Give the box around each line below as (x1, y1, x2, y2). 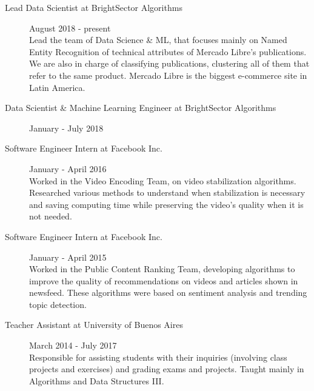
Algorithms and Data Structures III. (29, 374, 164, 387)
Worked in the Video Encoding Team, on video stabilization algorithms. (29, 174, 296, 187)
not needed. (29, 210, 72, 222)
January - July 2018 (29, 121, 104, 134)
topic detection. (29, 298, 87, 310)
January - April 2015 (29, 250, 107, 263)
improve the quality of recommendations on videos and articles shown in (29, 274, 298, 287)
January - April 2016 (29, 162, 107, 175)
